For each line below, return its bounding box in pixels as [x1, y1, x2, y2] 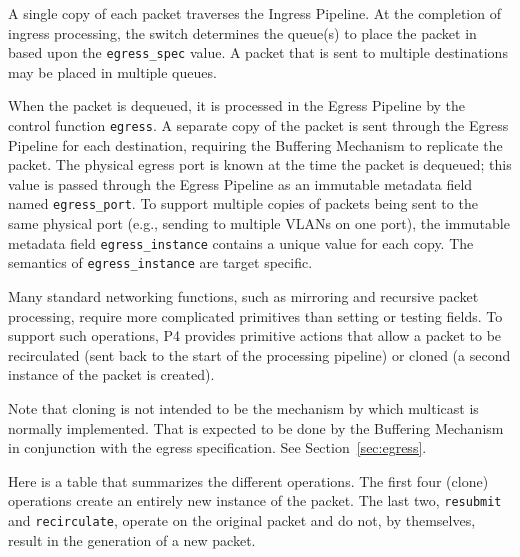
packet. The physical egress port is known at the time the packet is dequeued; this [8, 154, 512, 175]
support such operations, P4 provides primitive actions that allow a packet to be [8, 325, 502, 346]
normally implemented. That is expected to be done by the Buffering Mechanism [8, 417, 504, 438]
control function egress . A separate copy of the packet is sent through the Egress [8, 115, 509, 136]
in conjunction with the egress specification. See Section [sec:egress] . [8, 437, 427, 458]
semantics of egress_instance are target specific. [8, 252, 313, 273]
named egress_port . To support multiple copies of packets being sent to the [8, 193, 478, 214]
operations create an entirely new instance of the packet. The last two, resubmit [8, 490, 502, 511]
